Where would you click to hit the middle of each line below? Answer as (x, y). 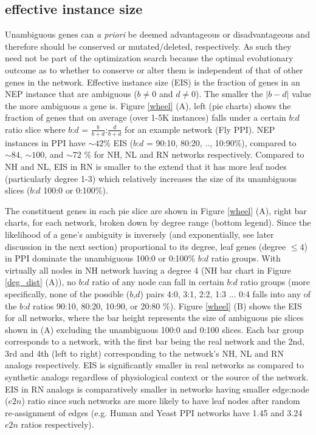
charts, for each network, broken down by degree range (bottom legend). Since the (158, 222)
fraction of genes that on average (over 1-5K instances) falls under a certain (146, 117)
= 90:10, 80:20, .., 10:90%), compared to (221, 142)
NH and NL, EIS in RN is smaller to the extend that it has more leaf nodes (146, 166)
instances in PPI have (45, 142)
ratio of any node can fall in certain (158, 282)
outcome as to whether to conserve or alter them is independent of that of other (154, 69)
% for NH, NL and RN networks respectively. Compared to (194, 154)
